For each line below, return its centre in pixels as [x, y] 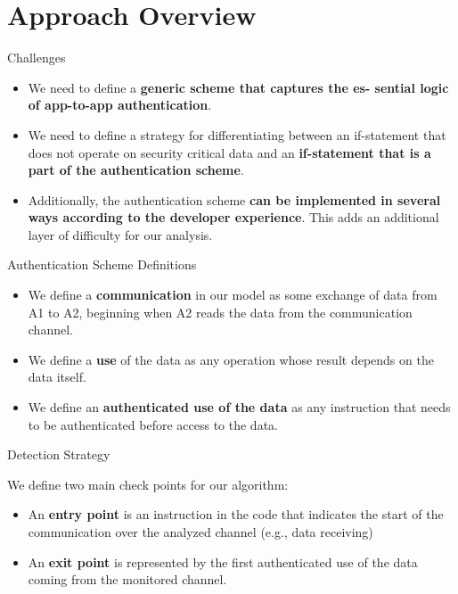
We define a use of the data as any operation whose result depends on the [231, 359]
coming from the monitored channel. [127, 579]
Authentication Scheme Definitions [102, 264]
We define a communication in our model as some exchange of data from [233, 295]
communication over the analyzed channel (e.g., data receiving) [200, 532]
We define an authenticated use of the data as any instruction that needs [239, 407]
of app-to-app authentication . [120, 105]
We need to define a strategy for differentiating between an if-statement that [237, 134]
